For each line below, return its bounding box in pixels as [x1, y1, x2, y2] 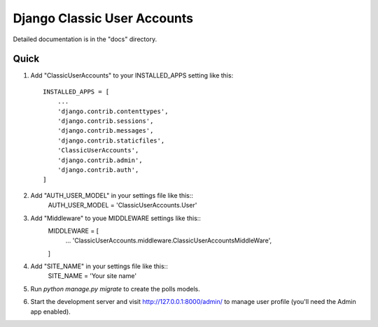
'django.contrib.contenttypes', [57, 107, 169, 115]
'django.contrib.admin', [57, 156, 143, 164]
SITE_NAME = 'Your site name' [48, 272, 136, 280]
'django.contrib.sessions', [57, 117, 154, 125]
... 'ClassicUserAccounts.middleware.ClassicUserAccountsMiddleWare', [65, 236, 272, 245]
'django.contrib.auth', [57, 166, 139, 174]
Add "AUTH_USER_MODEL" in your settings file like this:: [30, 191, 194, 199]
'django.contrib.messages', [57, 126, 154, 135]
